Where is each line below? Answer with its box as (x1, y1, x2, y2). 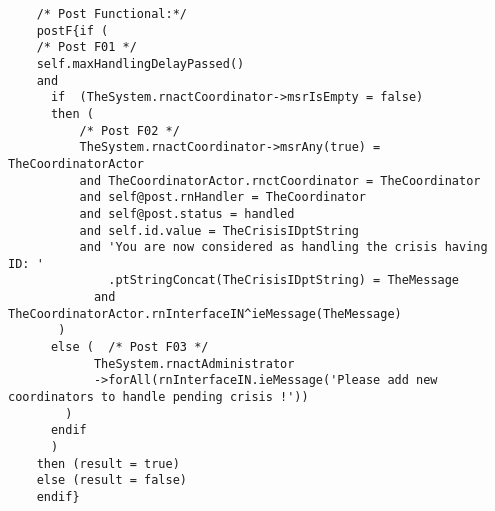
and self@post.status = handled (79, 206, 295, 221)
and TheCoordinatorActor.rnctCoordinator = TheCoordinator (79, 173, 481, 188)
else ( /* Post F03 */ (50, 340, 209, 355)
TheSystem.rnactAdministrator (93, 356, 295, 371)
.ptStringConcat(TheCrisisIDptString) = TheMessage (108, 273, 460, 288)
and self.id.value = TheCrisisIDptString (79, 223, 359, 238)
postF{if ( (36, 23, 109, 38)
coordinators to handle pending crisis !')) (8, 390, 309, 405)
